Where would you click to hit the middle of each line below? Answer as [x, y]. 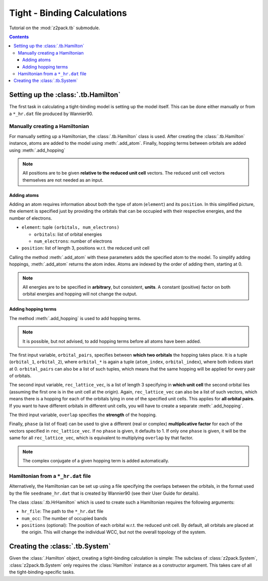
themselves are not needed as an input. [63, 180]
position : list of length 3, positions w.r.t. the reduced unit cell [86, 248]
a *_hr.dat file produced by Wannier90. [51, 114]
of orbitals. [20, 376]
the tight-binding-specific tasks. [42, 572]
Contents [19, 37]
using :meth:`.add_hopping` [37, 150]
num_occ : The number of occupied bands [64, 518]
